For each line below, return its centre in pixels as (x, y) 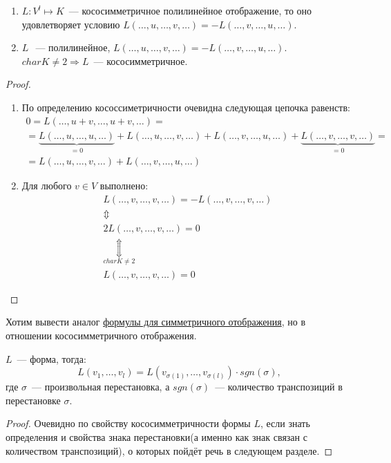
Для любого (47, 186)
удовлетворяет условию (71, 24)
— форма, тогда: (51, 358)
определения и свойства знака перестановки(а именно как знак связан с (156, 436)
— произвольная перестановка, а (101, 387)
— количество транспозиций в (279, 387)
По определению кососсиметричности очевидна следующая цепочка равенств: (186, 107)
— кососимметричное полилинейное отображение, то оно (190, 10)
